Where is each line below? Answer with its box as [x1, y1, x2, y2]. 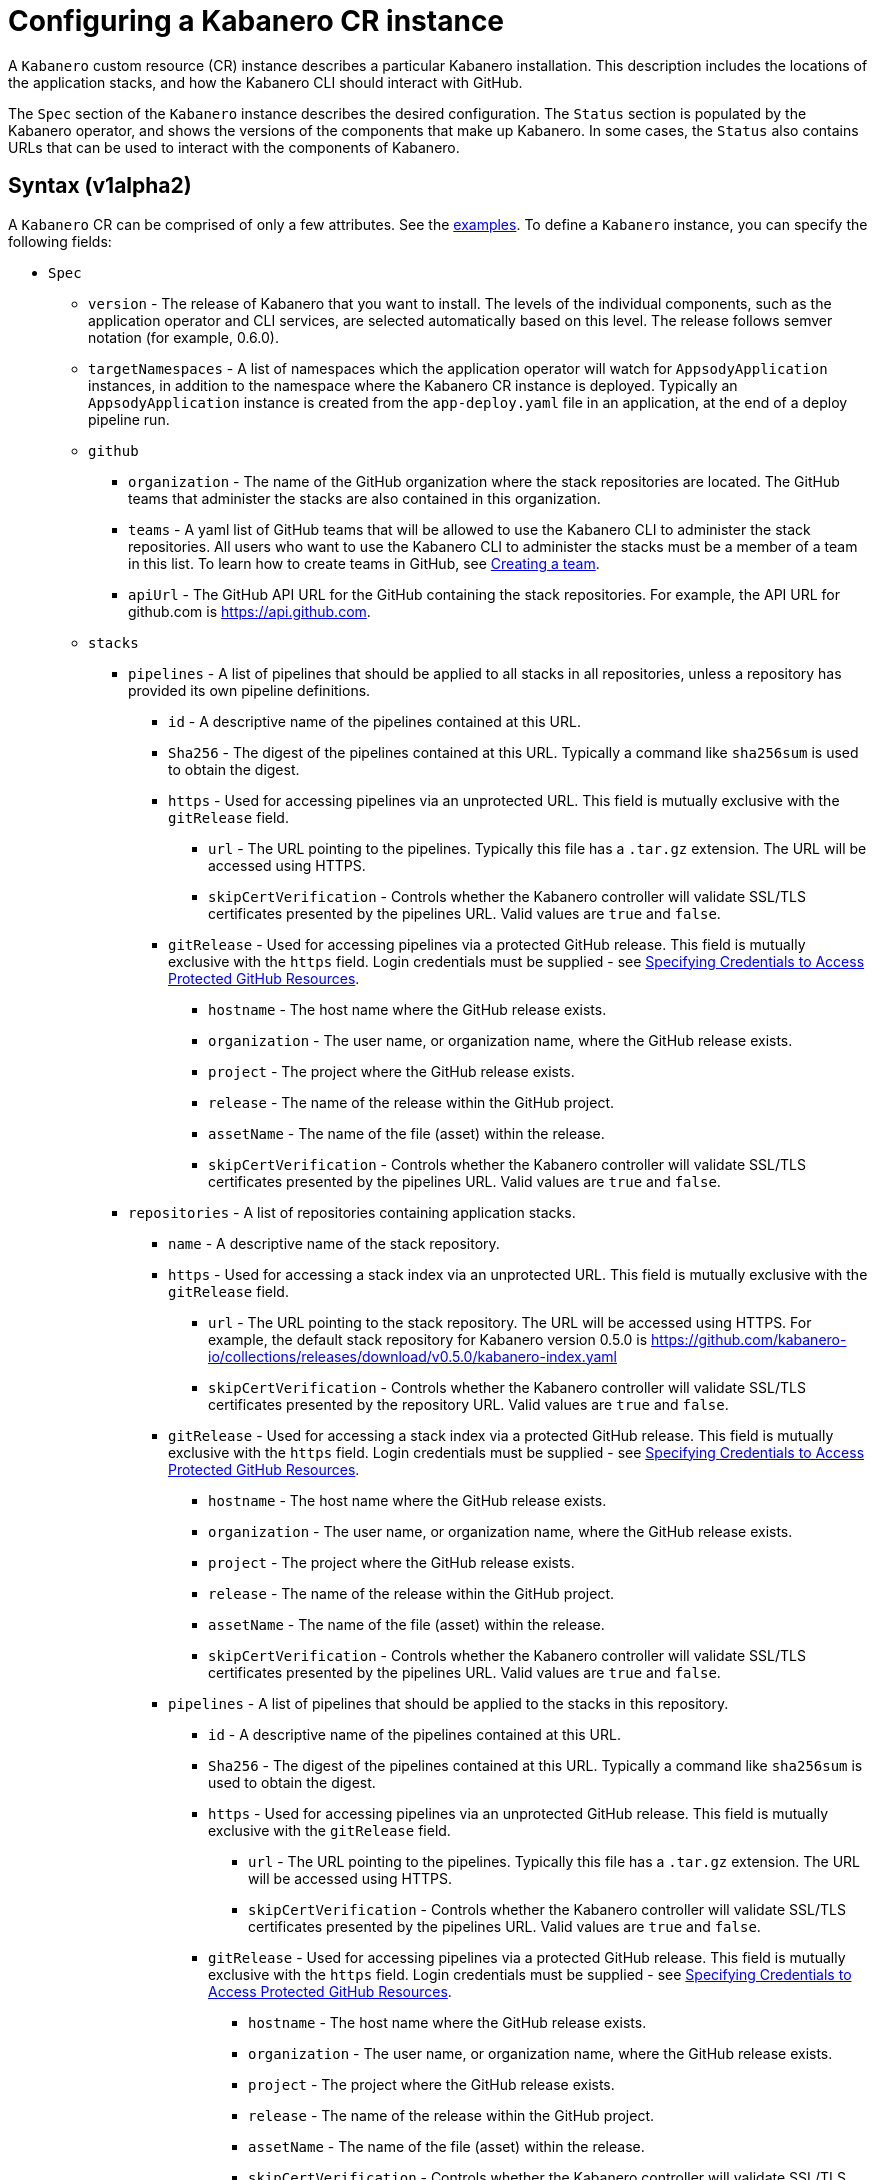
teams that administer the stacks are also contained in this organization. [128, 489, 601, 507]
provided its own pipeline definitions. [128, 681, 371, 699]
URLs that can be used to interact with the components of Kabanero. [8, 138, 460, 156]
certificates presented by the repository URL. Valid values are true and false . [208, 1395, 729, 1413]
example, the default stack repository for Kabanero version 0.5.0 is [208, 1330, 648, 1348]
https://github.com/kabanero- [651, 1330, 847, 1348]
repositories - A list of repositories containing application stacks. [128, 1203, 576, 1221]
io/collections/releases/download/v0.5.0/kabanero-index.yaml [208, 1347, 617, 1365]
